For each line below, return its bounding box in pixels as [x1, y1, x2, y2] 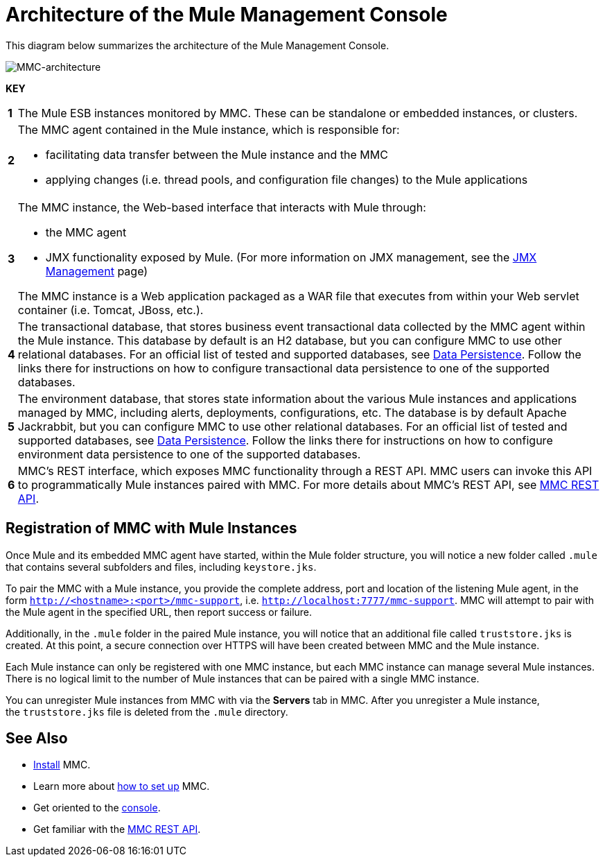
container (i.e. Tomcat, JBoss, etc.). [17, 302, 204, 317]
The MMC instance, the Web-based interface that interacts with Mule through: [17, 200, 426, 214]
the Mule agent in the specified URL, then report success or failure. [6, 605, 313, 618]
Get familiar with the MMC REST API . [33, 823, 201, 836]
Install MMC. [33, 759, 91, 771]
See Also [6, 730, 68, 748]
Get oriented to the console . [33, 802, 161, 814]
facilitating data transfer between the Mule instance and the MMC [45, 147, 388, 162]
